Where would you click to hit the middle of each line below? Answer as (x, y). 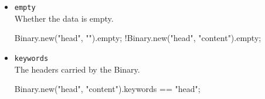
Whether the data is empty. (64, 18)
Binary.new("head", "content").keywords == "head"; (107, 89)
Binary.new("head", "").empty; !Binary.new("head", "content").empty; (138, 38)
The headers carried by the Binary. (77, 69)
